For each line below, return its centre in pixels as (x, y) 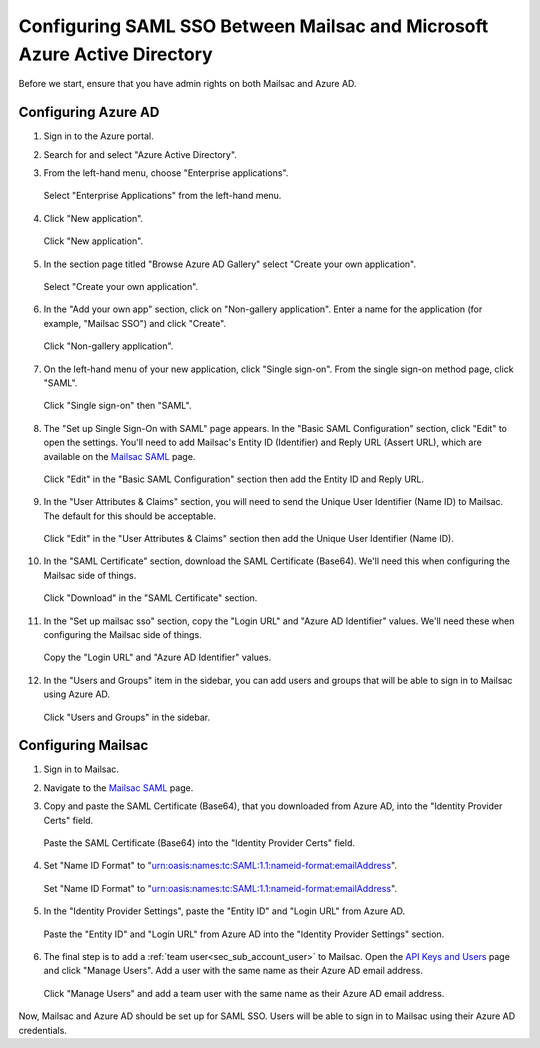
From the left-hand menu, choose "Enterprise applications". (166, 173)
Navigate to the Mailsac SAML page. (118, 787)
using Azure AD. (76, 694)
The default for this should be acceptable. (130, 516)
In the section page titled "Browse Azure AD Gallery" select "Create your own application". (230, 264)
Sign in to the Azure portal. (98, 136)
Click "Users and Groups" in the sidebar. (127, 717)
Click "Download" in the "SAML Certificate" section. (150, 598)
